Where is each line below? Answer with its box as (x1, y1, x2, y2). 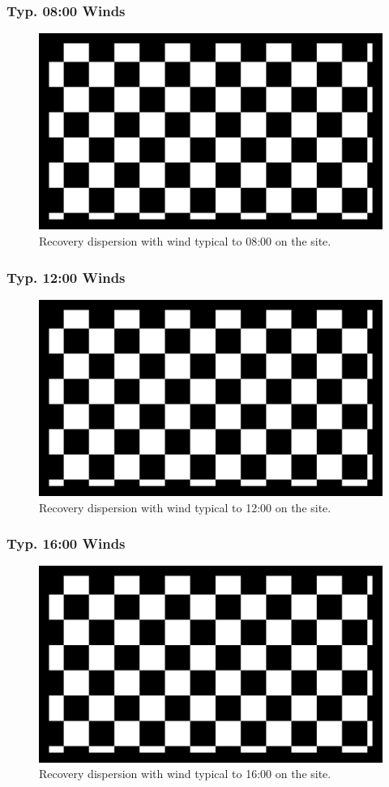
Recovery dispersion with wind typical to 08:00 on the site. (39, 233, 331, 250)
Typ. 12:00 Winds (6, 267, 126, 287)
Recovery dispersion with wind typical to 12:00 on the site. (39, 498, 331, 515)
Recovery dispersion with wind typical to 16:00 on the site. (39, 765, 331, 782)
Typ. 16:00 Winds (6, 533, 126, 554)
